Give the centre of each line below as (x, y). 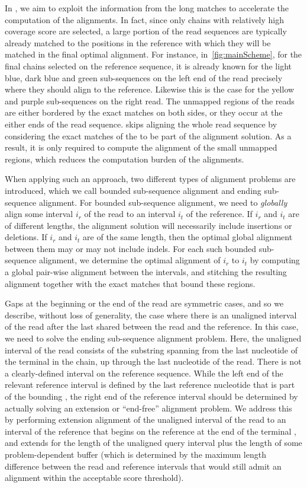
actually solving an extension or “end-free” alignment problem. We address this (148, 408)
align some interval (39, 214)
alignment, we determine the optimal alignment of (130, 260)
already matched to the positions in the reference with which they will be (138, 42)
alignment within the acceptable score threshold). (94, 478)
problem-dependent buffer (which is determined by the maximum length (135, 454)
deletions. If (26, 237)
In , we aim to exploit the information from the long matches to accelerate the (147, 8)
